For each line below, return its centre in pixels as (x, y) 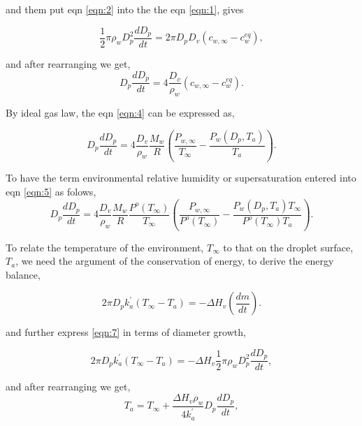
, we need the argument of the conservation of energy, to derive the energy (175, 261)
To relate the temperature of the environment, (105, 247)
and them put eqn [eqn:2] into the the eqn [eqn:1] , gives (125, 9)
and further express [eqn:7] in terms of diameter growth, (126, 332)
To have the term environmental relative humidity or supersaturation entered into (181, 178)
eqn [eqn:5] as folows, (51, 192)
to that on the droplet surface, (288, 247)
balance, (23, 274)
